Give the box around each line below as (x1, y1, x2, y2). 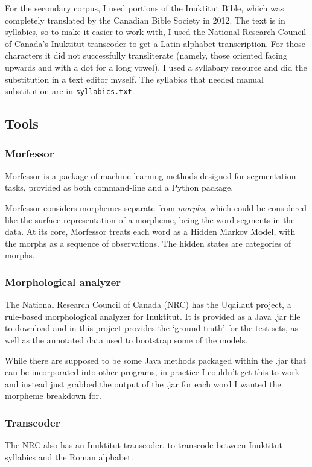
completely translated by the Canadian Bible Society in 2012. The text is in (5, 13, 285, 26)
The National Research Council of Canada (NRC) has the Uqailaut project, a (5, 298, 291, 311)
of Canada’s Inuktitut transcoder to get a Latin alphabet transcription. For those (5, 37, 305, 49)
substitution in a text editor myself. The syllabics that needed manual (5, 72, 264, 85)
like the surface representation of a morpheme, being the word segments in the (5, 213, 295, 226)
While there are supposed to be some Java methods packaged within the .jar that (5, 354, 307, 366)
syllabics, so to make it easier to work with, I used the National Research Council (5, 25, 307, 38)
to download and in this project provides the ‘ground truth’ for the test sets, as (5, 322, 299, 334)
